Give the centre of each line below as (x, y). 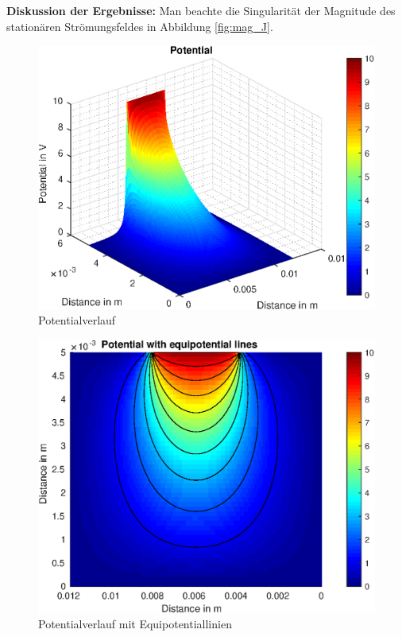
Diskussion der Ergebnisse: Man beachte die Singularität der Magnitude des (201, 10)
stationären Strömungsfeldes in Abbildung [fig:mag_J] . (140, 26)
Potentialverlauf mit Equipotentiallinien (135, 623)
